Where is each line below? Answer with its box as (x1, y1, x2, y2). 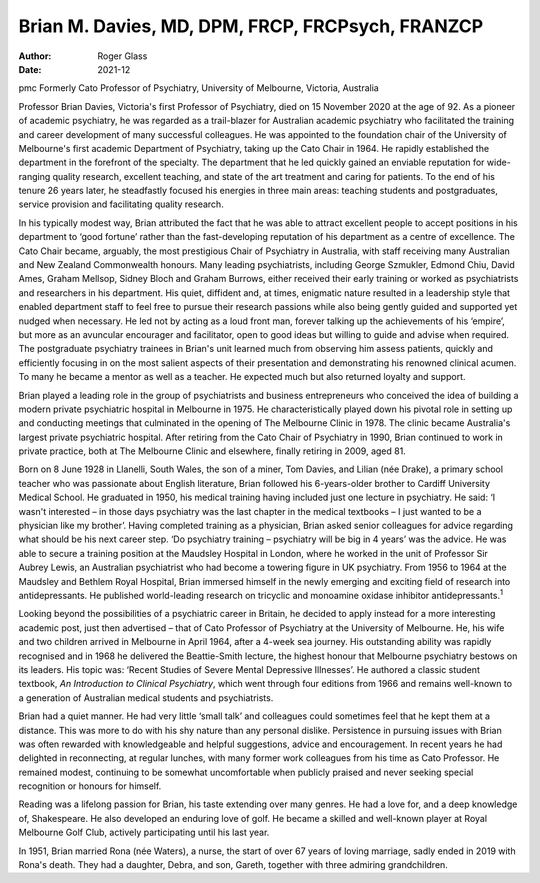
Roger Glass (97, 50, 148, 62)
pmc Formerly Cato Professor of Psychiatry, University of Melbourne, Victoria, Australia (18, 82, 379, 94)
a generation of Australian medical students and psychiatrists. (18, 691, 274, 704)
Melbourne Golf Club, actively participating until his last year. (18, 826, 270, 839)
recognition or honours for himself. (18, 780, 162, 792)
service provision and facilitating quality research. (18, 198, 224, 210)
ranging (18, 170, 51, 182)
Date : (18, 63, 42, 75)
